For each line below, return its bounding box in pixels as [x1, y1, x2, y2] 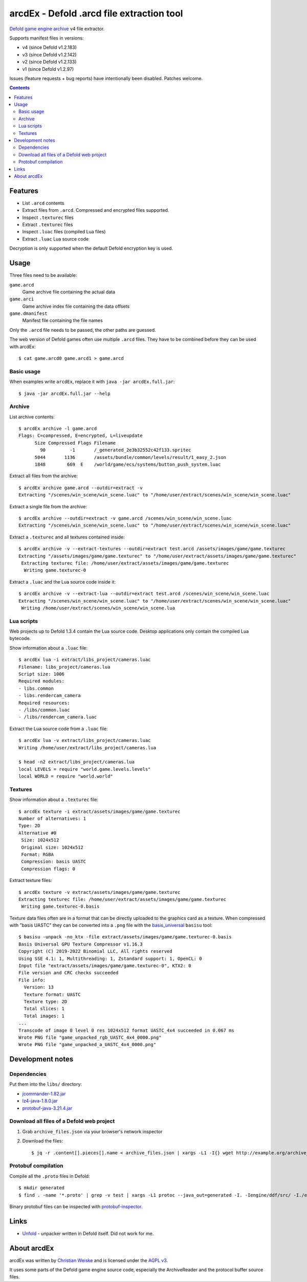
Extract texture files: [9, 877, 52, 884]
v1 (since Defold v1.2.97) [22, 66, 74, 72]
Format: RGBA [21, 851, 54, 857]
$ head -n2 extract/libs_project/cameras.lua [18, 759, 135, 765]
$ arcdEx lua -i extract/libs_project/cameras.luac [18, 657, 151, 663]
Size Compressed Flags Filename [34, 440, 116, 446]
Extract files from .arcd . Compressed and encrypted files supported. [22, 207, 169, 213]
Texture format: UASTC [24, 991, 81, 997]
